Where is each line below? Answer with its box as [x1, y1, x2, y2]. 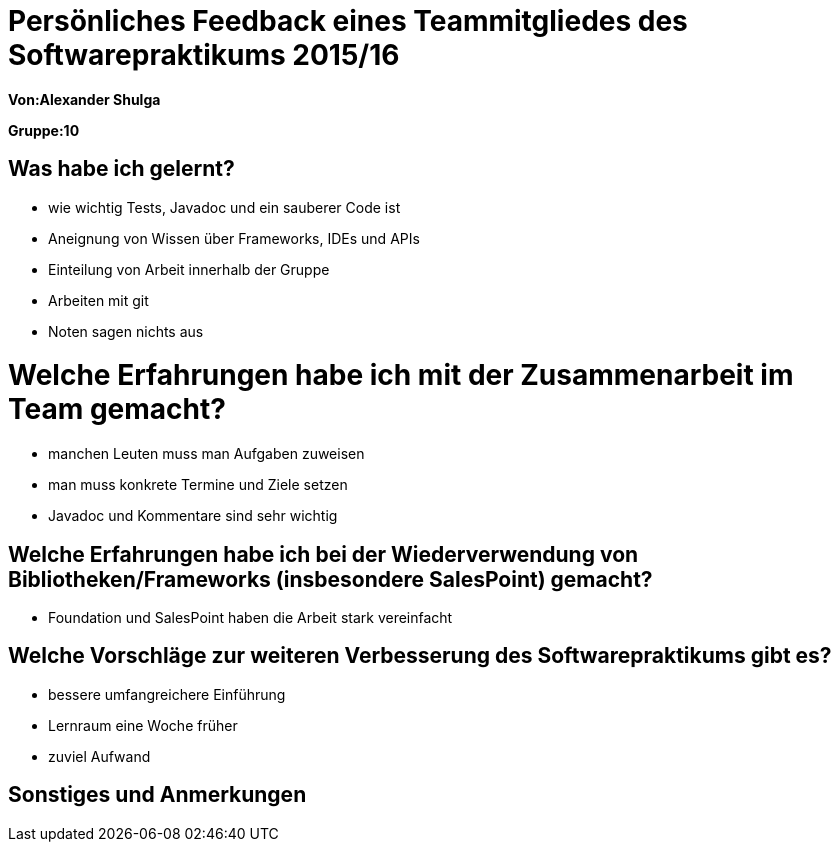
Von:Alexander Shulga [8, 90, 161, 108]
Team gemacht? [8, 392, 226, 427]
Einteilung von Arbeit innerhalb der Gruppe [48, 260, 330, 278]
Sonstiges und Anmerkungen [8, 782, 307, 808]
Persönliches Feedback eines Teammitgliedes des [8, 4, 688, 38]
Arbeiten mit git [48, 291, 149, 309]
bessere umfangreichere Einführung [48, 685, 286, 703]
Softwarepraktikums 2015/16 [8, 38, 400, 72]
